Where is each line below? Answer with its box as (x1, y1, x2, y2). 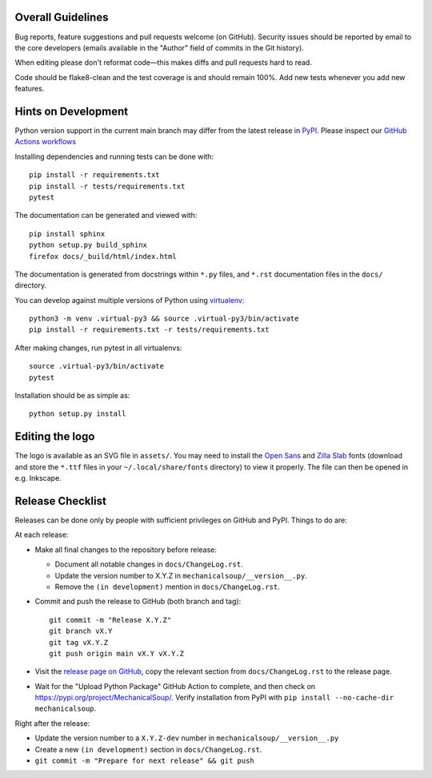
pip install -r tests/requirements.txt (29, 181, 186, 191)
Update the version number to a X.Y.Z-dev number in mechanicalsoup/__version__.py (34, 733, 339, 743)
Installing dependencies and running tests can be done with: (14, 151, 214, 161)
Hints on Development (14, 104, 128, 118)
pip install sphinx (29, 229, 106, 238)
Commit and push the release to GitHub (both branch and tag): (34, 597, 242, 607)
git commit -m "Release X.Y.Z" (49, 615, 172, 624)
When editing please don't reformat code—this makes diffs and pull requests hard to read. (14, 58, 312, 67)
